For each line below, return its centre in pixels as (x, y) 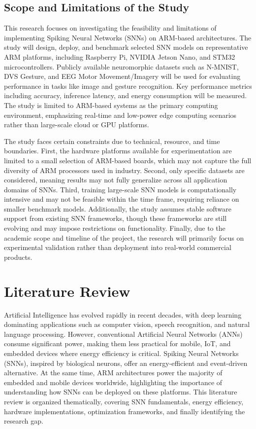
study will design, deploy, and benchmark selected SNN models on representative (126, 47)
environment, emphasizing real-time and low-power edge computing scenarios (120, 115)
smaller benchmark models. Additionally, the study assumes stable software (118, 208)
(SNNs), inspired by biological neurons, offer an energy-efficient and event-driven (126, 363)
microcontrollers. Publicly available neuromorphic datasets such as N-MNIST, (121, 66)
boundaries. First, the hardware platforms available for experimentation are (118, 151)
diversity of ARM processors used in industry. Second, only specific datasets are (124, 170)
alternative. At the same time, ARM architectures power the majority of (113, 373)
